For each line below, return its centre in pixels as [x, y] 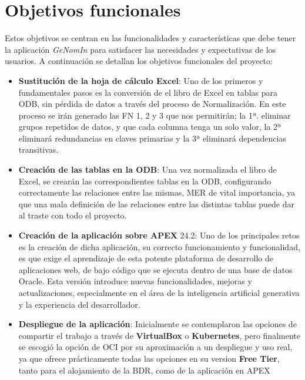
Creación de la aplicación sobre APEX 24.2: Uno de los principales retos [159, 235]
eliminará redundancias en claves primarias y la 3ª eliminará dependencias [152, 138]
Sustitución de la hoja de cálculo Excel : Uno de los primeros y [141, 80]
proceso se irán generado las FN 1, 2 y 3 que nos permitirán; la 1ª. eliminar [155, 115]
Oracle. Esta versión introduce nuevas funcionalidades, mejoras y [135, 281]
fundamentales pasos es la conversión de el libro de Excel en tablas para [148, 92]
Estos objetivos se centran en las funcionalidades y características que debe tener [150, 38]
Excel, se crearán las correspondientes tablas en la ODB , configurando [145, 181]
